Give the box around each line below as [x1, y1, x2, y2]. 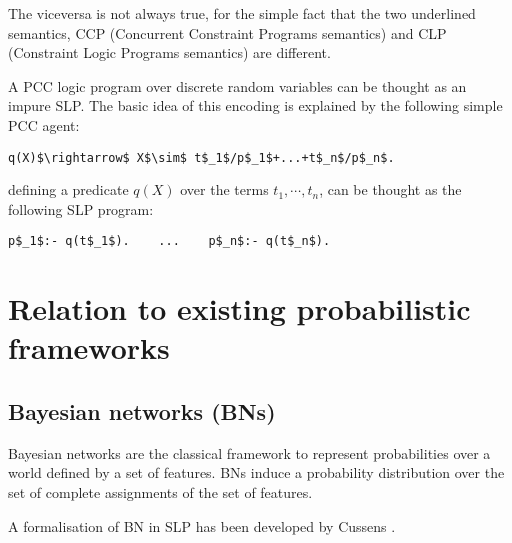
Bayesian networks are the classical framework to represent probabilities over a [8, 442, 491, 463]
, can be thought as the [319, 179, 462, 200]
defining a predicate [8, 179, 129, 200]
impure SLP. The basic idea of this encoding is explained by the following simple [8, 95, 503, 116]
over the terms [180, 179, 269, 200]
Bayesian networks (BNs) [8, 396, 276, 427]
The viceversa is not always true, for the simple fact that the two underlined [8, 3, 476, 23]
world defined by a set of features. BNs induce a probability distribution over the [8, 462, 505, 483]
